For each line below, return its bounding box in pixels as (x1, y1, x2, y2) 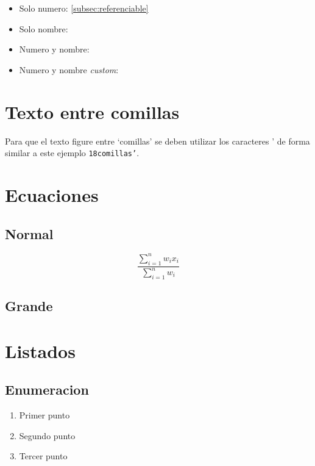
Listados (5, 338, 76, 363)
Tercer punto (19, 450, 68, 462)
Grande (5, 296, 53, 315)
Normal (5, 224, 54, 243)
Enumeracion (5, 380, 89, 399)
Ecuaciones (5, 182, 99, 207)
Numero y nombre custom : (19, 63, 119, 76)
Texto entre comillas (5, 99, 180, 124)
